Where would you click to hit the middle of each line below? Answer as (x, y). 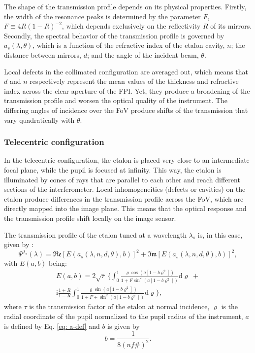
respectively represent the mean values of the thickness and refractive (134, 81)
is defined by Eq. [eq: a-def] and (52, 326)
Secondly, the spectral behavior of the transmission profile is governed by (114, 35)
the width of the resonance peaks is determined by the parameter (102, 16)
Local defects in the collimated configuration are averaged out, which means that (126, 71)
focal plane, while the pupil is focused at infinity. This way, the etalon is (113, 169)
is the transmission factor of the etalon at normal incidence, (119, 306)
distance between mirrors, (43, 54)
